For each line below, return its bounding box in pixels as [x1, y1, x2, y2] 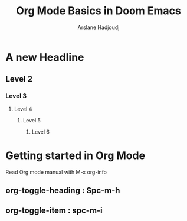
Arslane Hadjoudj [77, 24, 120, 31]
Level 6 [31, 128, 50, 135]
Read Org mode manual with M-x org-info [5, 168, 107, 175]
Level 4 [14, 105, 32, 112]
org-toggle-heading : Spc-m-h [5, 185, 120, 196]
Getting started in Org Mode [5, 149, 146, 162]
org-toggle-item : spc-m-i [5, 206, 103, 216]
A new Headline [5, 50, 84, 64]
